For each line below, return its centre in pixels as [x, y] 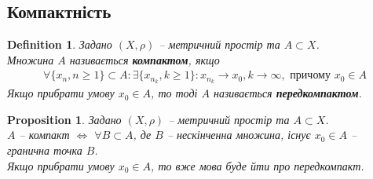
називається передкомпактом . [287, 93]
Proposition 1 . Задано [64, 119]
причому [310, 76]
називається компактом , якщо [144, 59]
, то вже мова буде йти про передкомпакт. [258, 165]
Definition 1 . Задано [60, 44]
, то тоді [174, 93]
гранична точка [45, 150]
